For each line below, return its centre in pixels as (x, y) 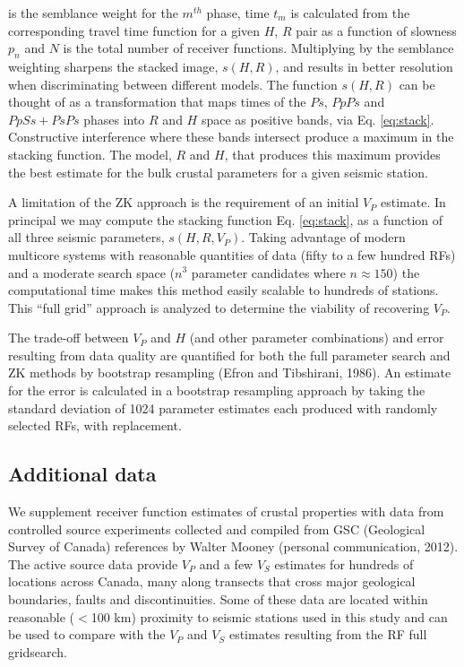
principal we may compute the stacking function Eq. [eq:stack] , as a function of (226, 219)
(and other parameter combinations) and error (317, 338)
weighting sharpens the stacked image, (113, 66)
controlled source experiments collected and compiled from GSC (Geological (217, 528)
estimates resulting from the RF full (328, 634)
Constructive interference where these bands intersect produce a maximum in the (231, 137)
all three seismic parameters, (86, 237)
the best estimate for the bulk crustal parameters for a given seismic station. (218, 172)
